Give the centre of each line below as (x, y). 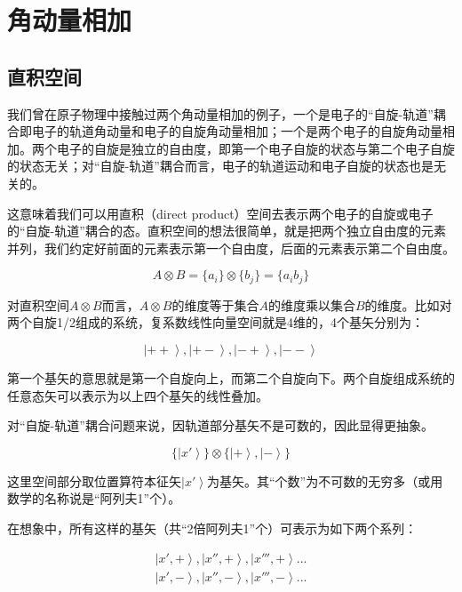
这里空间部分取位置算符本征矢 (94, 480)
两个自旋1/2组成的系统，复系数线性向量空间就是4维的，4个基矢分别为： (215, 322)
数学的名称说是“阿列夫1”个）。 (94, 498)
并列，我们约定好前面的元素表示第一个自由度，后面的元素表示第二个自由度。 (231, 248)
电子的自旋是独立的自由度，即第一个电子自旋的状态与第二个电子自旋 (255, 148)
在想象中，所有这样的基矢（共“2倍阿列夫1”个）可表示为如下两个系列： (212, 528)
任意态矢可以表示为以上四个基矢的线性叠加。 (138, 395)
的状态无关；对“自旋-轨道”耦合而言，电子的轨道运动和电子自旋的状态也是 (220, 166)
